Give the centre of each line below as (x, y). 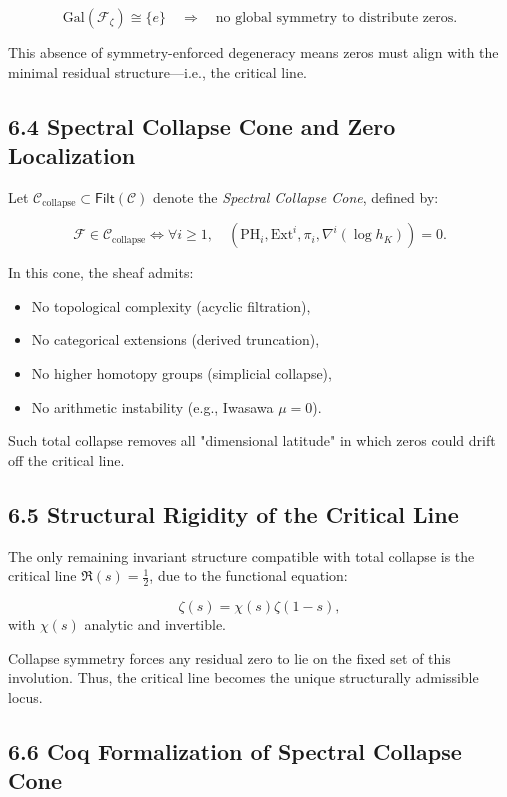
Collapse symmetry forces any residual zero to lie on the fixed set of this (229, 657)
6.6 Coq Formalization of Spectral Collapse (235, 750)
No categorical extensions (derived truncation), (175, 339)
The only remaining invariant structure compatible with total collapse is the (241, 555)
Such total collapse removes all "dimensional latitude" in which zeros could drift (252, 440)
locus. (25, 696)
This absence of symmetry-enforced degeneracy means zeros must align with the (253, 52)
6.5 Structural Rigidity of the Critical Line (233, 513)
